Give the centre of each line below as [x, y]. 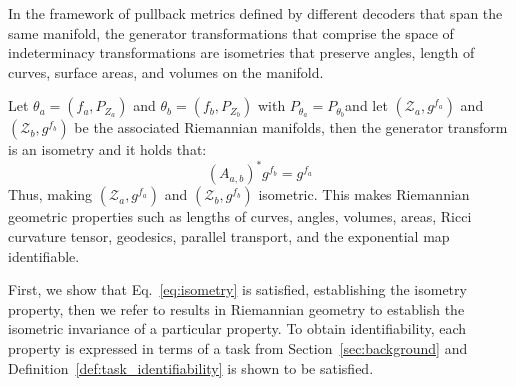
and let [366, 105]
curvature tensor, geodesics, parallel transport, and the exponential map [229, 236]
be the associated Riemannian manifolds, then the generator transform [291, 127]
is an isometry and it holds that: [107, 149]
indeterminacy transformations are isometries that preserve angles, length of [241, 52]
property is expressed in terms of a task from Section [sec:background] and [238, 348]
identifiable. [44, 255]
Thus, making [50, 194]
